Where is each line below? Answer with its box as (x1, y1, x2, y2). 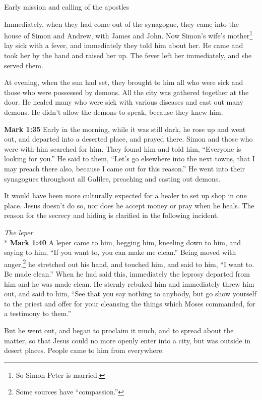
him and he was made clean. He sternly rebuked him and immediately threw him (4, 278, 254, 289)
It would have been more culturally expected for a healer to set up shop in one (4, 190, 247, 201)
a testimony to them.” (4, 308, 72, 319)
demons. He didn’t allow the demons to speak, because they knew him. (4, 107, 223, 117)
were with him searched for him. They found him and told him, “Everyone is (4, 143, 241, 154)
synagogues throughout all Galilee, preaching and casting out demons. (4, 173, 221, 184)
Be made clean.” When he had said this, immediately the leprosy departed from (4, 268, 250, 279)
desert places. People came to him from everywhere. (4, 345, 164, 355)
